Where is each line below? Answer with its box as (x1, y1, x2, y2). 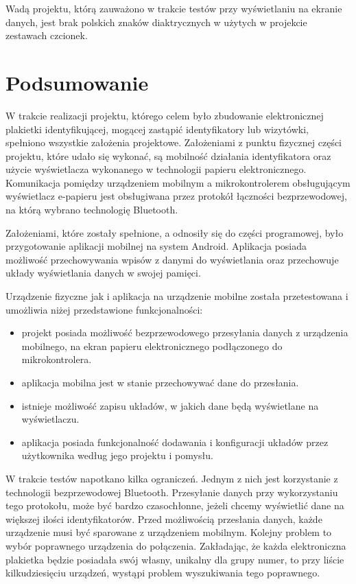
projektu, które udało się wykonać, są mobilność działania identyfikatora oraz (5, 148, 331, 163)
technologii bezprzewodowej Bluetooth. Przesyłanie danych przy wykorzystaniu (5, 484, 338, 499)
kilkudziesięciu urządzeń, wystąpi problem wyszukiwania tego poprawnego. (5, 565, 320, 580)
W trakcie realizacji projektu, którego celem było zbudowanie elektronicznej (5, 108, 324, 122)
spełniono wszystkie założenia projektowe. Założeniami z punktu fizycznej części (5, 135, 342, 150)
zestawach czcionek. (5, 28, 88, 43)
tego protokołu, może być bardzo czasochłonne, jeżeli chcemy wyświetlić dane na (5, 498, 344, 513)
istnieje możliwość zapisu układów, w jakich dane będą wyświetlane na (21, 398, 319, 412)
